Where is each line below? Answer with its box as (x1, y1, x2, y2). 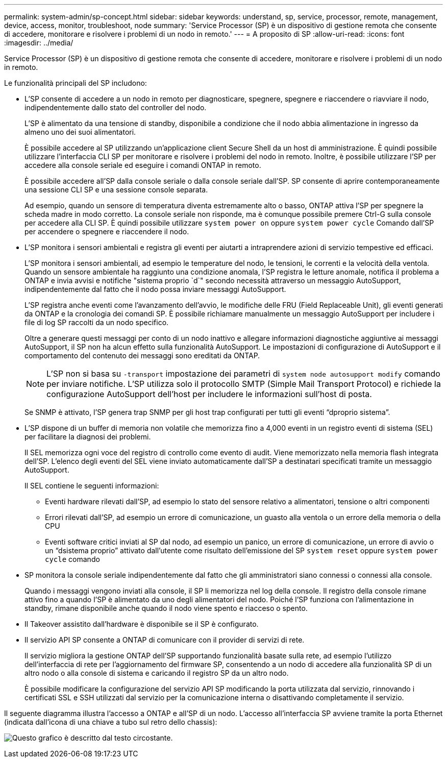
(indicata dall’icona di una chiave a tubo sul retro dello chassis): (4, 718, 217, 726)
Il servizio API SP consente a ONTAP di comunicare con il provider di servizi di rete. (24, 635, 305, 644)
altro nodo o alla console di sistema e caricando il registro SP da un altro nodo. (24, 669, 289, 677)
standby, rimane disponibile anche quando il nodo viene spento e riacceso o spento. (24, 604, 308, 612)
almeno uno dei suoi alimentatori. (24, 128, 136, 136)
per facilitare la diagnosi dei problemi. (24, 432, 151, 441)
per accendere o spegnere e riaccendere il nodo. (24, 227, 189, 236)
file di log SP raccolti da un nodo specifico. (24, 318, 169, 327)
